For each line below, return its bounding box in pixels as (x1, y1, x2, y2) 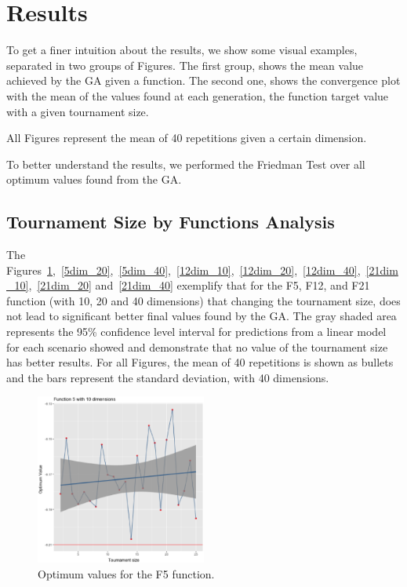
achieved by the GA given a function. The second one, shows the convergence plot (6, 72, 401, 89)
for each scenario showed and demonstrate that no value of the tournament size (6, 338, 388, 355)
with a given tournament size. (6, 103, 149, 119)
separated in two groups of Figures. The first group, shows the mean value (6, 57, 364, 73)
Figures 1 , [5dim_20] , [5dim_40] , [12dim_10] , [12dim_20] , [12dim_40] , (6, 261, 361, 278)
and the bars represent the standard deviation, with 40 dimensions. (6, 369, 329, 385)
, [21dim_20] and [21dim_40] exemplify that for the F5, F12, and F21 (28, 277, 370, 293)
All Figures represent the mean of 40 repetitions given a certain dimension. (6, 129, 367, 146)
